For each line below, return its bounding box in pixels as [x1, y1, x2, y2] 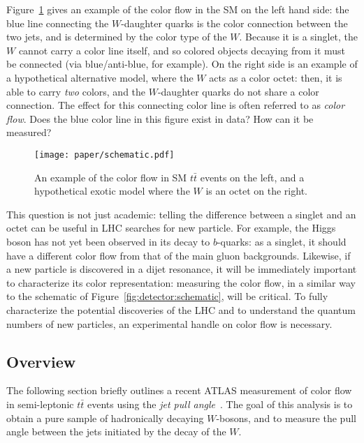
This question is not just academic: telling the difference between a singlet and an [6, 207, 356, 221]
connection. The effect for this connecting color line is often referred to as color [6, 98, 345, 112]
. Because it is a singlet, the [239, 29, 358, 44]
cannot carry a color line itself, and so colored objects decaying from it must [18, 43, 346, 57]
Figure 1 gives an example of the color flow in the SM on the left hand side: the [6, 2, 349, 16]
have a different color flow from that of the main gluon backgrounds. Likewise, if [6, 248, 351, 262]
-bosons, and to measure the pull [216, 410, 356, 425]
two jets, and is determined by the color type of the [6, 29, 227, 44]
